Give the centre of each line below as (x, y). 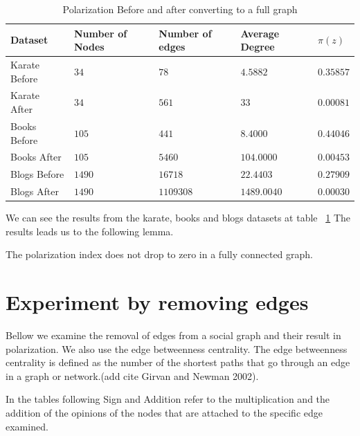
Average (260, 33)
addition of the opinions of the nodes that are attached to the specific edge (164, 412)
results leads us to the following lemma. (90, 231)
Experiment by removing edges (157, 302)
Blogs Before (37, 174)
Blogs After (35, 191)
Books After (36, 157)
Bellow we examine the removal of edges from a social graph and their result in (173, 335)
